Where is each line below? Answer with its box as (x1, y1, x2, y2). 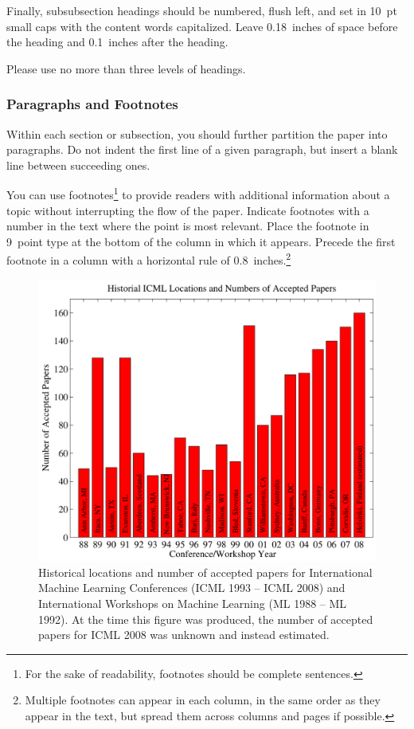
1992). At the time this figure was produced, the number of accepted (38, 610, 373, 627)
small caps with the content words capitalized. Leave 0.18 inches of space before (6, 18, 398, 34)
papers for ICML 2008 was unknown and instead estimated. (38, 626, 330, 643)
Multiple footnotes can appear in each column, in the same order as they (25, 692, 381, 708)
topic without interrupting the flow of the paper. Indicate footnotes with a (6, 202, 369, 218)
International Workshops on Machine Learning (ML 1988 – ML (38, 595, 347, 612)
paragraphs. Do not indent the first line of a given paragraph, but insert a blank (6, 141, 398, 158)
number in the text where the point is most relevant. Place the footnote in (6, 218, 369, 234)
